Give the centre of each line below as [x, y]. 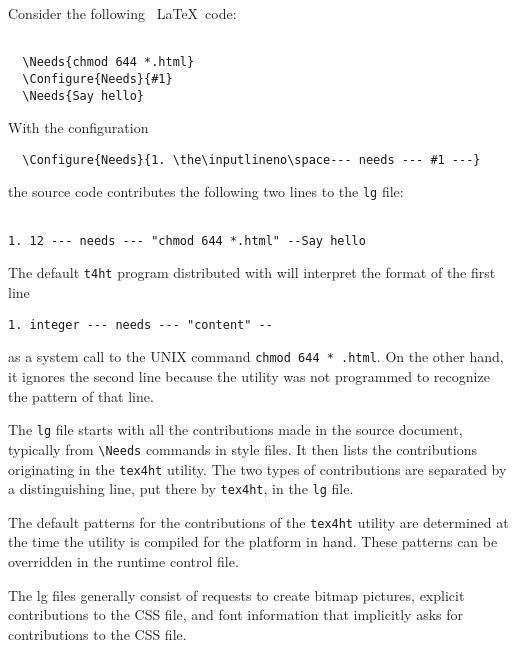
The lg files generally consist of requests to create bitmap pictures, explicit [236, 594]
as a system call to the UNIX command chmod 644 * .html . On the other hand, [256, 356]
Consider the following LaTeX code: [122, 13]
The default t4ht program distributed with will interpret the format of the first [252, 272]
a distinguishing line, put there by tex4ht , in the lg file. [181, 488]
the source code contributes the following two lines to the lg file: [206, 191]
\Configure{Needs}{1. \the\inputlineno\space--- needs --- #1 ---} [251, 159]
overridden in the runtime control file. [123, 561]
